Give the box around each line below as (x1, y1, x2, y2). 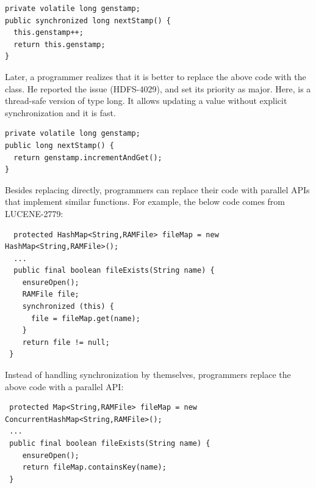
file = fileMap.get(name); (31, 314, 140, 323)
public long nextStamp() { (5, 141, 114, 150)
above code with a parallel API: (5, 380, 124, 393)
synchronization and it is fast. (5, 106, 116, 119)
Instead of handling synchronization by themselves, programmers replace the (5, 368, 291, 381)
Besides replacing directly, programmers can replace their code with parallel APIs (5, 183, 310, 196)
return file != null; (22, 338, 110, 347)
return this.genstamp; (13, 40, 106, 49)
